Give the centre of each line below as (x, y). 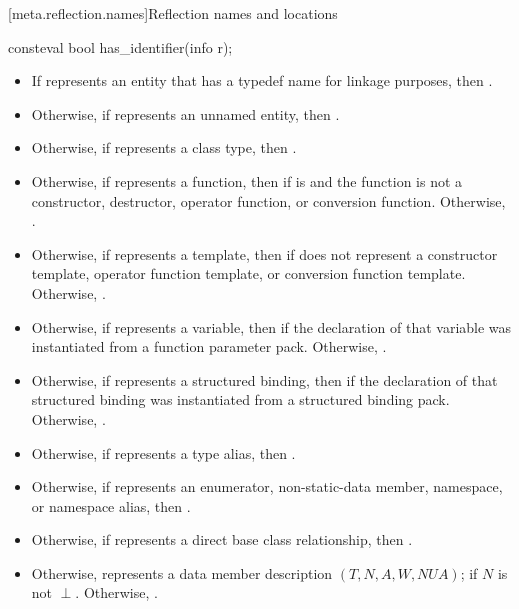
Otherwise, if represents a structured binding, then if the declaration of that (264, 379)
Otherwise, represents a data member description (182, 572)
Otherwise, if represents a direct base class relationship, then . (222, 539)
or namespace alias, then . (111, 505)
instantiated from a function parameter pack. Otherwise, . (209, 346)
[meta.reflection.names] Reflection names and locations (173, 13)
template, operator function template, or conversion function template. (248, 273)
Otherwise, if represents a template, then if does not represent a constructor (264, 253)
